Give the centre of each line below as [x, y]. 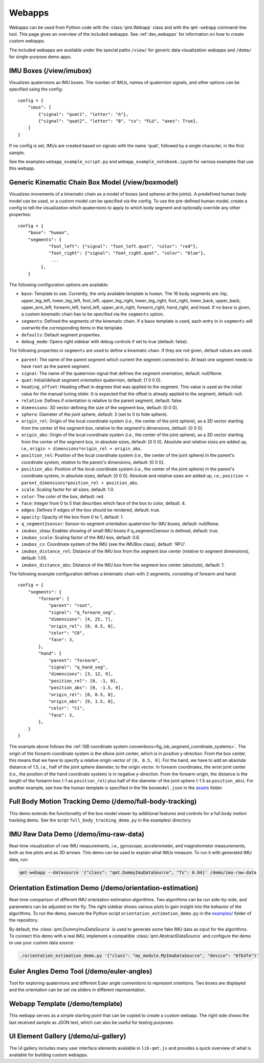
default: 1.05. [34, 558]
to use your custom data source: [42, 943]
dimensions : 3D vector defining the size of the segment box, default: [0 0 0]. [100, 407]
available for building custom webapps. [48, 1055]
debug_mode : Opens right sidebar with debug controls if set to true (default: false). [105, 342]
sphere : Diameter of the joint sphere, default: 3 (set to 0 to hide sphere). [95, 414]
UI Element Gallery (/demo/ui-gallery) [68, 1036]
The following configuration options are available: [59, 285]
